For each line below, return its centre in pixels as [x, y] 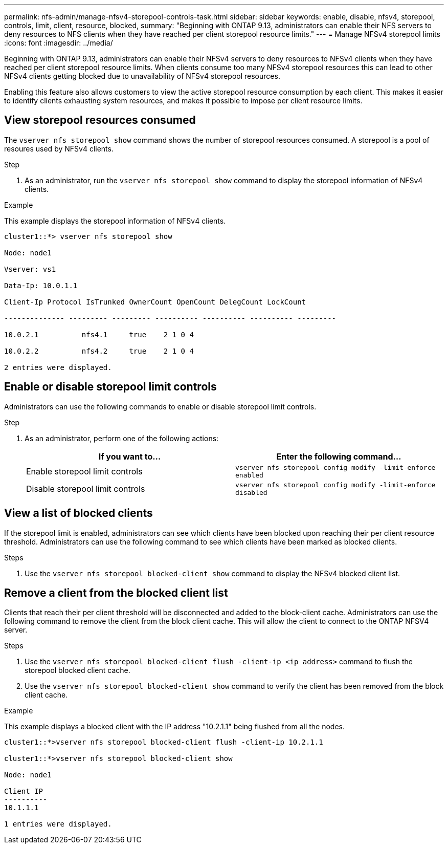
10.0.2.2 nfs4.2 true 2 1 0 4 [99, 351]
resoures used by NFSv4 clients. [59, 148]
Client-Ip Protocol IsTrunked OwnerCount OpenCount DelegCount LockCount [155, 302]
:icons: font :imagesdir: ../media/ [59, 43]
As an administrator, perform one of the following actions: [122, 438]
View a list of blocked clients [79, 513]
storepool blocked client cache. [77, 670]
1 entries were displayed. [58, 824]
